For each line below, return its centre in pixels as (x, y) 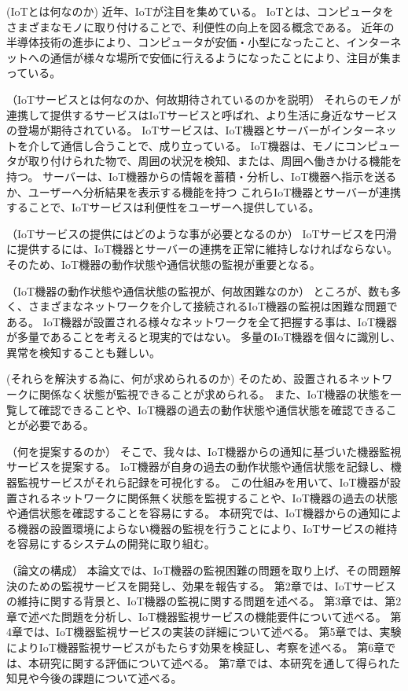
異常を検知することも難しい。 (83, 352)
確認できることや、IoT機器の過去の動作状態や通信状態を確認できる (212, 409)
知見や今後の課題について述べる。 (94, 678)
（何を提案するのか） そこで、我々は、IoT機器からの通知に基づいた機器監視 (204, 451)
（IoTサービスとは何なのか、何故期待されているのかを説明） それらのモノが (204, 99)
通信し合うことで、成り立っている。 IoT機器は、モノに (203, 145)
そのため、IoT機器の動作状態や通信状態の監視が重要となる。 (164, 264)
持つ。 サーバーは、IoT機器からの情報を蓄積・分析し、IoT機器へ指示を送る (202, 176)
